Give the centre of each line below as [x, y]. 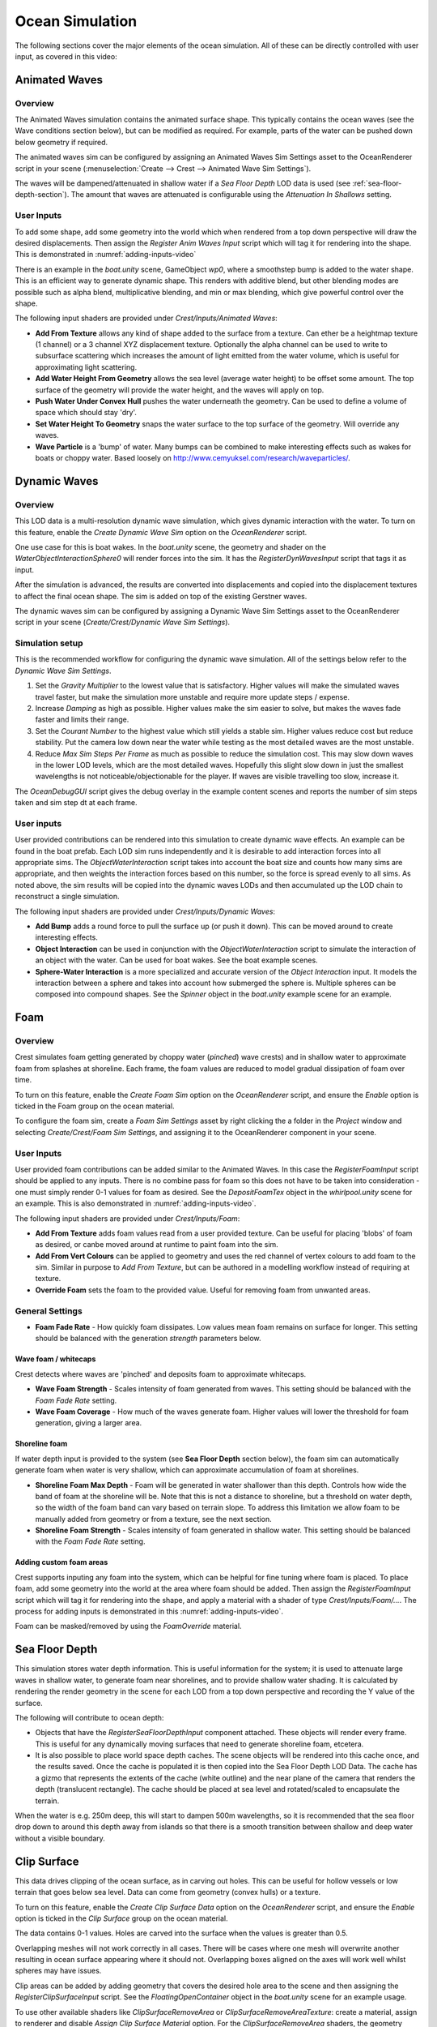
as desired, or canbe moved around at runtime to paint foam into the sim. [157, 1245]
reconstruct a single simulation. [68, 897]
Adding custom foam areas [62, 1562]
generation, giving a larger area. [89, 1423]
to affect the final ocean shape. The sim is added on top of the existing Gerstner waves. [161, 596]
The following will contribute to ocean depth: [89, 1717]
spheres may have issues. [58, 1971]
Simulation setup [49, 643]
